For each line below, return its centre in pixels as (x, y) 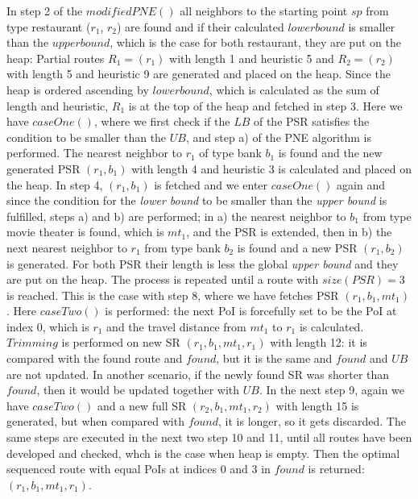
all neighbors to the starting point (264, 10)
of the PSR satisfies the (311, 121)
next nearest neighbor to (67, 247)
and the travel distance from (176, 326)
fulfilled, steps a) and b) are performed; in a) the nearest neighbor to (176, 216)
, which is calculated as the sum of (294, 89)
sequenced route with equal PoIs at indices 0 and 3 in (139, 469)
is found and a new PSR (297, 247)
